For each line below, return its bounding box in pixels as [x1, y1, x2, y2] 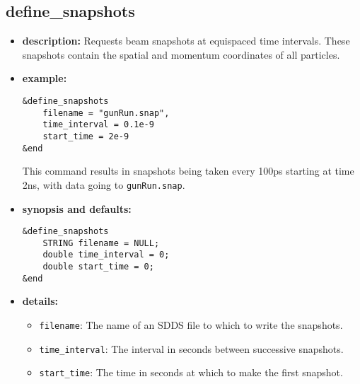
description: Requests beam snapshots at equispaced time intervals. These [22, 33, 350, 48]
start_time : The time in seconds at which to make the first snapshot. [39, 365, 343, 380]
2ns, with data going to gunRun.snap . [22, 177, 185, 192]
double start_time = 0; [42, 262, 154, 272]
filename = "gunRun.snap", [42, 107, 170, 118]
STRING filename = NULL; [42, 238, 160, 248]
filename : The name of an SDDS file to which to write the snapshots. [39, 317, 343, 332]
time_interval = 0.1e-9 [42, 120, 154, 130]
